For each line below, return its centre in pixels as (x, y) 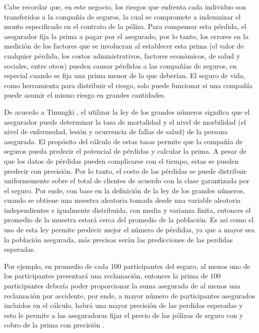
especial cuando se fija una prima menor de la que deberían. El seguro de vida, (125, 75)
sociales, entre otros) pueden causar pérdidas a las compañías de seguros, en (120, 65)
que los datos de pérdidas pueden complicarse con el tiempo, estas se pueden (121, 160)
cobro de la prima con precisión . (54, 325)
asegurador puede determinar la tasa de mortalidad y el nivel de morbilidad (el (125, 121)
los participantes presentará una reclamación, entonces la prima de (106, 276)
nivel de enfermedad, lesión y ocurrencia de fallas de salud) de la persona (116, 131)
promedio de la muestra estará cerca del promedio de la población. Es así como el (129, 220)
